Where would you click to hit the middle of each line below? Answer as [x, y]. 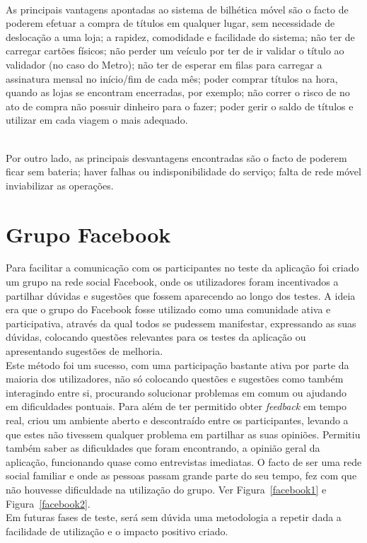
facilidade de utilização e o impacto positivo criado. [117, 531]
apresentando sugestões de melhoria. [85, 351]
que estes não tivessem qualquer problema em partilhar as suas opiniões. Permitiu [183, 434]
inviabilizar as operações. [60, 185]
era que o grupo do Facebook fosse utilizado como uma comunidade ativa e [168, 309]
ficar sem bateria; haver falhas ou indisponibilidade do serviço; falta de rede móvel [183, 171]
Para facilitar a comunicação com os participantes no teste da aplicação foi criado [182, 268]
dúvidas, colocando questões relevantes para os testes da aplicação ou [156, 337]
